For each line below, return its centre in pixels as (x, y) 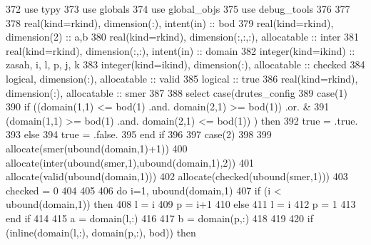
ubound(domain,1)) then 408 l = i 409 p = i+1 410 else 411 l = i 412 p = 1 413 (181, 204)
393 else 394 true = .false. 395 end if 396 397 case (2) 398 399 (139, 134)
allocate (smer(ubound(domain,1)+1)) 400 (97, 148)
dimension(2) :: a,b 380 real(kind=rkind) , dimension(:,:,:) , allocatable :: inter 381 (183, 37)
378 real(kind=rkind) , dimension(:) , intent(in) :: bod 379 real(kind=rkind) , (170, 22)
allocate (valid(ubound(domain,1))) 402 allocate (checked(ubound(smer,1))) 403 (177, 176)
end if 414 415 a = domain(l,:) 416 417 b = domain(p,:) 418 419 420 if (159, 218)
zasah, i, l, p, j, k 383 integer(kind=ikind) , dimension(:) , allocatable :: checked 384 (185, 64)
